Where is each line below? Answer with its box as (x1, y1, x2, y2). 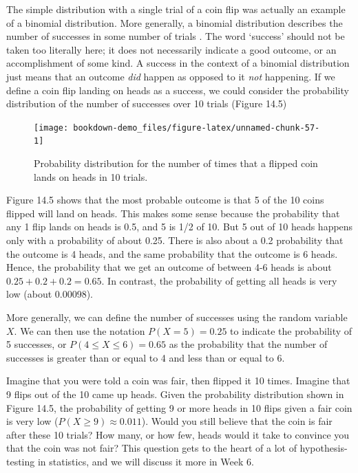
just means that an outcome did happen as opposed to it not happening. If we (6, 69, 335, 83)
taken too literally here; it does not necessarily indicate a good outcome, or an (6, 42, 337, 56)
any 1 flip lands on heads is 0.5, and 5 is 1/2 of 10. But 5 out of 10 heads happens (6, 219, 353, 234)
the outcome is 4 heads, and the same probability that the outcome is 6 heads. (6, 246, 338, 261)
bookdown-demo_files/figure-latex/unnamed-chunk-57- (73, 122, 320, 133)
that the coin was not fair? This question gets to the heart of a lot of (6, 441, 297, 455)
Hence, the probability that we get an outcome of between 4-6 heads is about (6, 260, 332, 274)
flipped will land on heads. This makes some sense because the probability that (6, 206, 340, 220)
